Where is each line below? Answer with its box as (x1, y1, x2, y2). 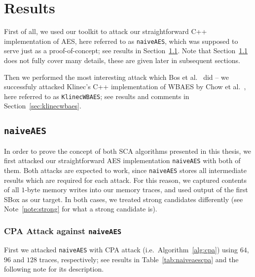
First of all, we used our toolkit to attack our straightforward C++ (4, 26, 207, 36)
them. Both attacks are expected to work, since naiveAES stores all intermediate (4, 165, 247, 175)
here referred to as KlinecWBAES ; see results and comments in (4, 91, 189, 101)
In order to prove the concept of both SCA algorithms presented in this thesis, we (4, 145, 252, 156)
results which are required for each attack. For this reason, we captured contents (4, 174, 247, 185)
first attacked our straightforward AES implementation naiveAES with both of (4, 155, 241, 166)
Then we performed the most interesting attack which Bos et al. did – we (4, 71, 229, 82)
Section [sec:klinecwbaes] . (4, 101, 81, 111)
